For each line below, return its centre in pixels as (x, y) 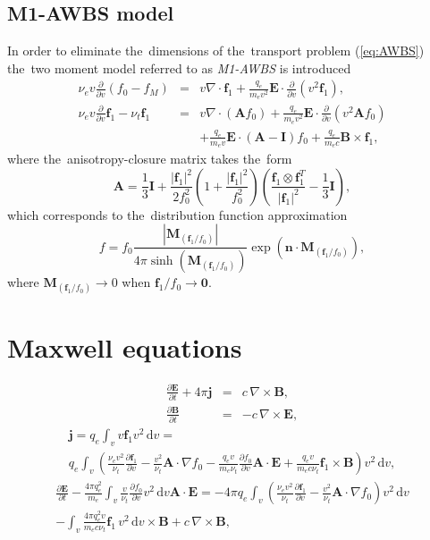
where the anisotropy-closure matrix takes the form (150, 159)
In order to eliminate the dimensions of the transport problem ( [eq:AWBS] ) (216, 51)
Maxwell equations (125, 346)
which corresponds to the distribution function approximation (177, 214)
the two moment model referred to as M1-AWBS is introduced (179, 67)
